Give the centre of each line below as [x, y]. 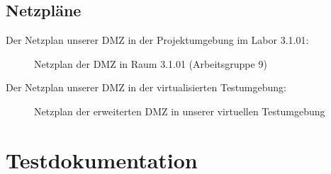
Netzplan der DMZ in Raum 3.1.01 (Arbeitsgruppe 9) [151, 63]
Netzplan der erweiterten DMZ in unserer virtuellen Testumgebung [180, 111]
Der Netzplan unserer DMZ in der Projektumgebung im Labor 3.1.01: [157, 40]
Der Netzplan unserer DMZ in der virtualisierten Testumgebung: [146, 87]
